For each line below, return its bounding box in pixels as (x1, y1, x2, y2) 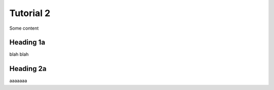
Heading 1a (9, 38, 46, 47)
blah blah (9, 51, 29, 57)
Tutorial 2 (9, 8, 51, 19)
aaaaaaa (9, 78, 27, 84)
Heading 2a (9, 64, 47, 73)
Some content (9, 25, 39, 31)
